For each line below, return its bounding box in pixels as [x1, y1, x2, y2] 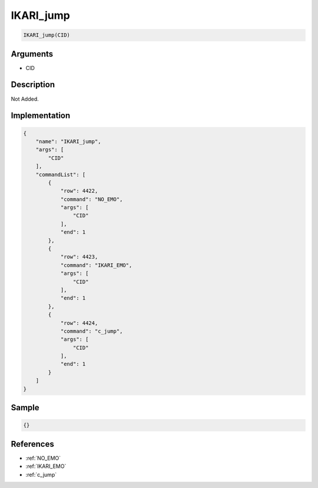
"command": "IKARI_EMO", [60, 262, 132, 268]
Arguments [11, 49, 54, 59]
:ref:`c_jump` [25, 471, 57, 478]
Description [11, 80, 55, 90]
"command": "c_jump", [60, 328, 123, 334]
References [11, 439, 54, 449]
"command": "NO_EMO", [60, 196, 123, 203]
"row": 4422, [60, 187, 98, 194]
